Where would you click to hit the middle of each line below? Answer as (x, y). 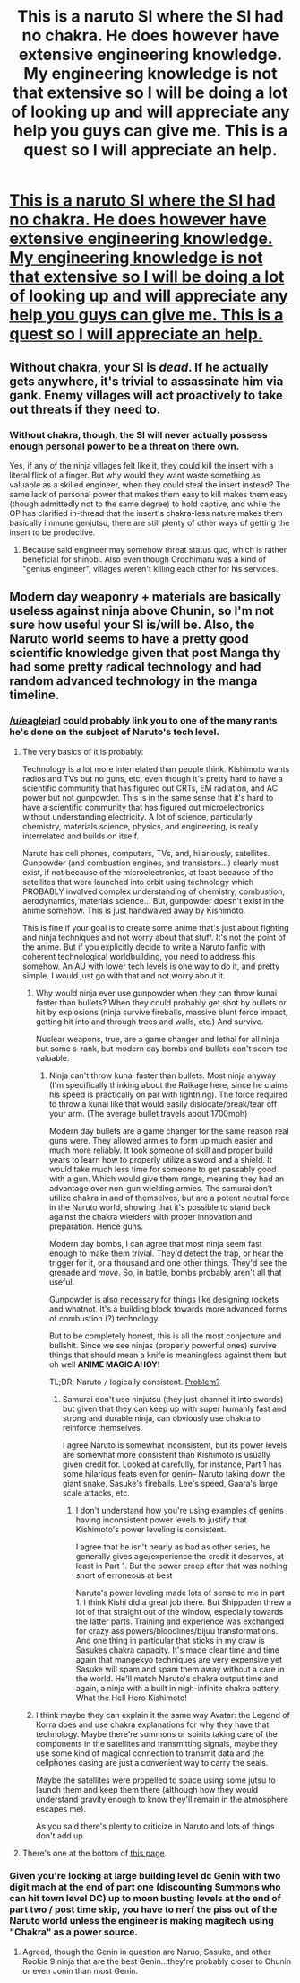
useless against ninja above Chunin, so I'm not (142, 611)
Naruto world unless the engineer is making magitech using (142, 1921)
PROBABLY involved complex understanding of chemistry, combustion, (153, 891)
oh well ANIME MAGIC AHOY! (105, 1364)
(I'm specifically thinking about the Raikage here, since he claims (169, 1084)
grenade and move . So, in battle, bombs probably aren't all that (165, 1272)
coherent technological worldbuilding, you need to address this (139, 956)
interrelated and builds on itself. (81, 836)
